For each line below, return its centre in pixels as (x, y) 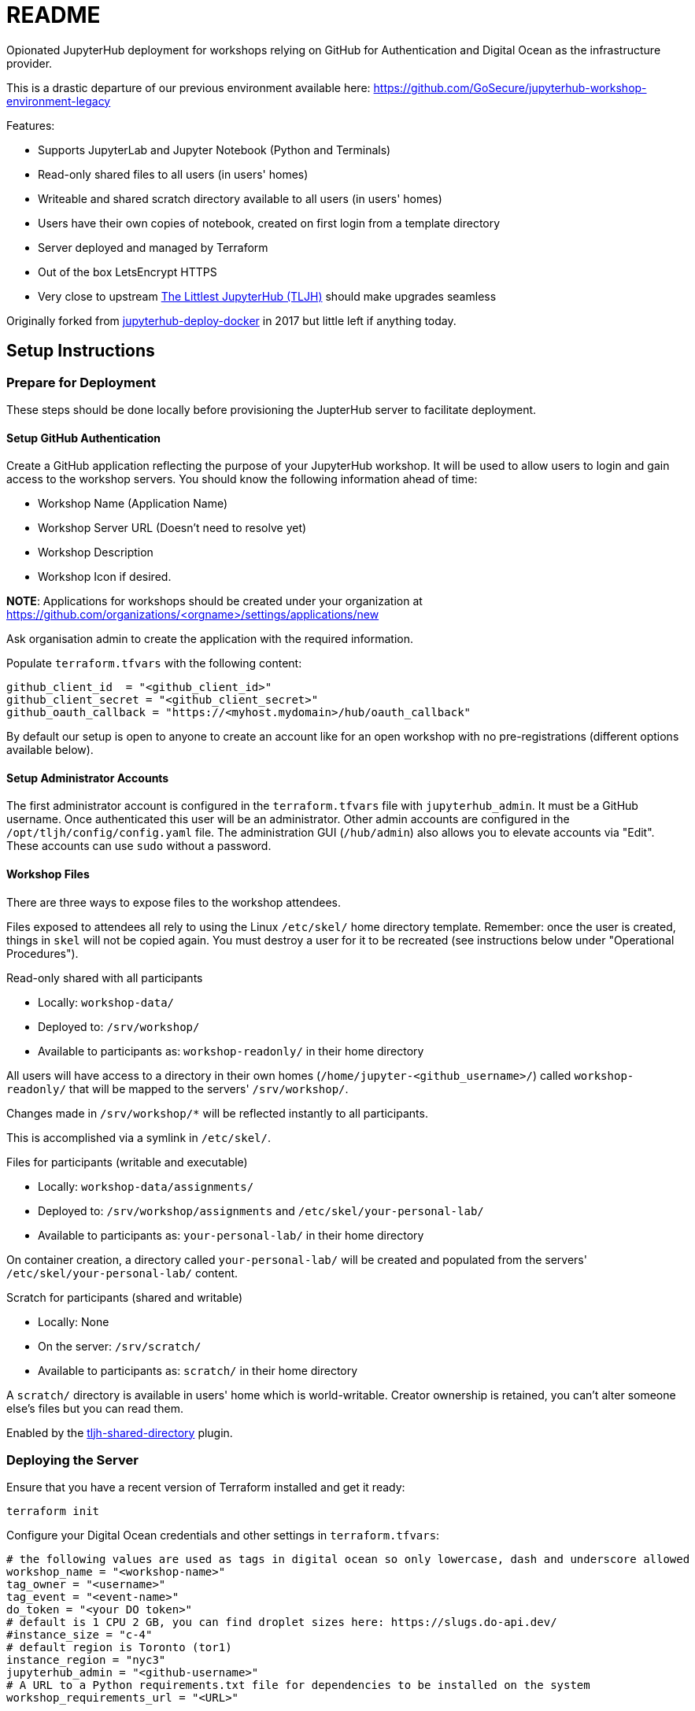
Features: (31, 125)
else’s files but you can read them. (95, 1408)
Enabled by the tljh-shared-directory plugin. (120, 1432)
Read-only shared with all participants (105, 977)
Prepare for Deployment (81, 382)
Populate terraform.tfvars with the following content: (154, 663)
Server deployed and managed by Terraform (153, 247)
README (54, 15)
